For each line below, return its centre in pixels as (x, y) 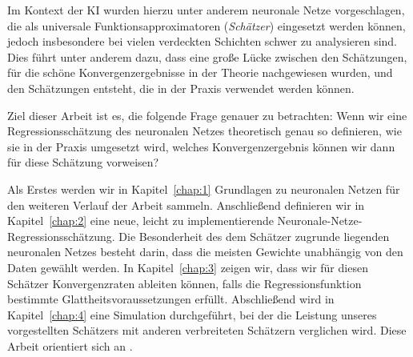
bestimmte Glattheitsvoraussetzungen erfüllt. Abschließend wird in (171, 299)
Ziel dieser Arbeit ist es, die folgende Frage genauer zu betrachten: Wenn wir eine (207, 115)
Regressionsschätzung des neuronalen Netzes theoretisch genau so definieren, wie (204, 131)
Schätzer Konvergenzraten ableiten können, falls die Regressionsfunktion (184, 283)
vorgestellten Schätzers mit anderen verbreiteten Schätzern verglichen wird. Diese (207, 330)
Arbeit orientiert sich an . (70, 345)
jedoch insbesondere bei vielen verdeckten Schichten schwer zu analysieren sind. (202, 41)
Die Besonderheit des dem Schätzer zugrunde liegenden (254, 236)
